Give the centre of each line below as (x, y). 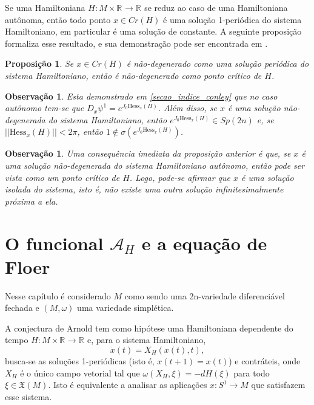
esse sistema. (28, 396)
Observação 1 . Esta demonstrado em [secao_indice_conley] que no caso (141, 96)
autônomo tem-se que (45, 108)
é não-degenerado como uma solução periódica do (218, 63)
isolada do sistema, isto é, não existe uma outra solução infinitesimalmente (144, 189)
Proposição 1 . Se (39, 63)
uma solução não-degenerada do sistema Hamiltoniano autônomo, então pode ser (155, 165)
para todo (252, 373)
